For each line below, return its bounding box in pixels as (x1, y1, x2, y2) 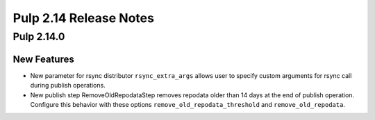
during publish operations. (30, 81, 106, 90)
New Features (12, 53, 74, 65)
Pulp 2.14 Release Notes (12, 10, 154, 26)
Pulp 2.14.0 (12, 30, 65, 43)
